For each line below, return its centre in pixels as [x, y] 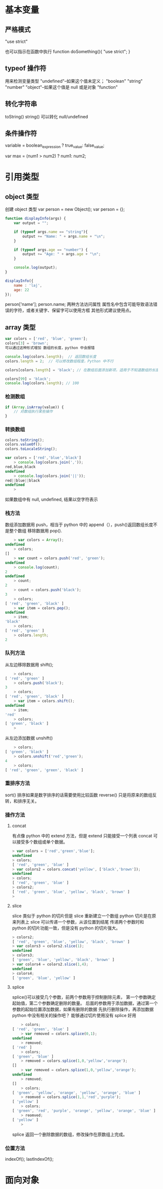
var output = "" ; [31, 223]
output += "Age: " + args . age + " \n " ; [62, 254]
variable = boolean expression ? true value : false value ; [55, 146]
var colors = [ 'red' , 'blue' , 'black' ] [43, 458]
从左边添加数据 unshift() [29, 738]
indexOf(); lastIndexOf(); [29, 1159]
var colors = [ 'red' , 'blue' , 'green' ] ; [47, 339]
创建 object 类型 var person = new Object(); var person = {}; [65, 209]
